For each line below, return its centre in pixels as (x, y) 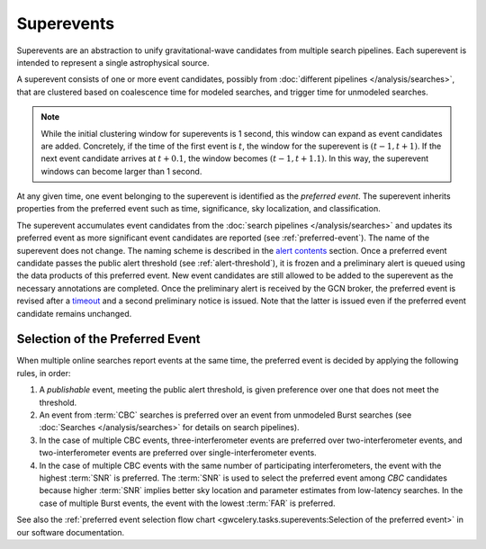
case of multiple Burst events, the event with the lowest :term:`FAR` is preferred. (188, 503)
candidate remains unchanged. (74, 313)
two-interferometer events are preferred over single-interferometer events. (178, 453)
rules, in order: (44, 373)
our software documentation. (71, 532)
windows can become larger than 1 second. (121, 171)
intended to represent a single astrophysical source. (113, 62)
